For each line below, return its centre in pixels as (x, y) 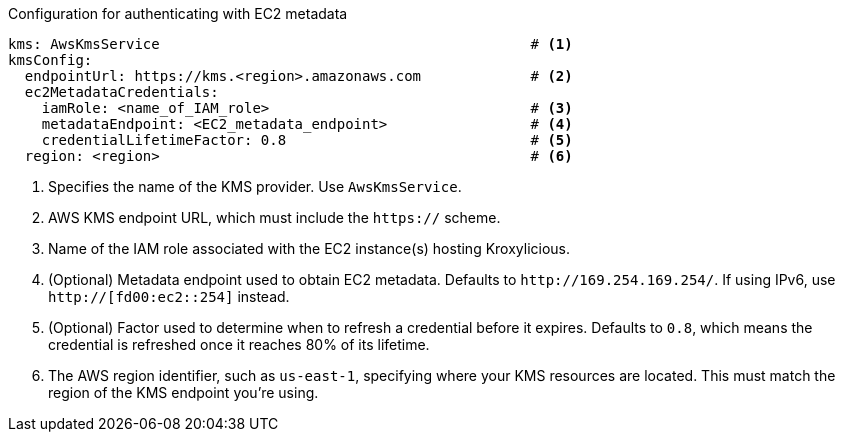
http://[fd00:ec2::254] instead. (169, 296)
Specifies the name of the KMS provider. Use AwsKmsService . (255, 186)
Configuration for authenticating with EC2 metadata (178, 13)
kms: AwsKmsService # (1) (290, 44)
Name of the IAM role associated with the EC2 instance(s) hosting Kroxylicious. (309, 248)
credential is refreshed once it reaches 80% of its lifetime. (239, 344)
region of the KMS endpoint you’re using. (183, 392)
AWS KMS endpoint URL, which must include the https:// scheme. (274, 217)
